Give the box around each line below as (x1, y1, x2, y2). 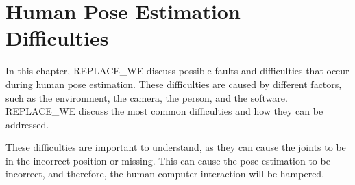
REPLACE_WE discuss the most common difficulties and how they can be (5, 104, 323, 118)
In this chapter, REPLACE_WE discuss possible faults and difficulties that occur (5, 63, 350, 78)
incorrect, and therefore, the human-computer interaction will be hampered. (5, 167, 325, 181)
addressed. (5, 117, 49, 131)
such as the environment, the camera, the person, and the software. (5, 90, 288, 104)
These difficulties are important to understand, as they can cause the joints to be (5, 140, 346, 154)
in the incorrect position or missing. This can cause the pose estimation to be (5, 153, 330, 167)
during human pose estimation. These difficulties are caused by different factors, (5, 76, 342, 91)
